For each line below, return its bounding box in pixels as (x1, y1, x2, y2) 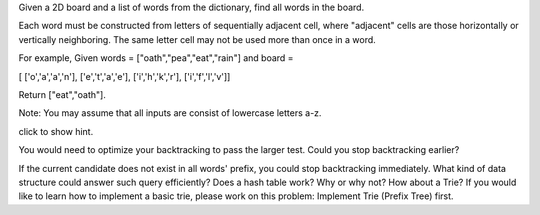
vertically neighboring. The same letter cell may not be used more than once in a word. (18, 33, 377, 45)
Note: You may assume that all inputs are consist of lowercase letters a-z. (18, 107, 322, 119)
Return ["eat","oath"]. (18, 88, 107, 100)
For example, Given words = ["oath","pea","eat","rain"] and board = (18, 52, 294, 64)
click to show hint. (18, 125, 94, 137)
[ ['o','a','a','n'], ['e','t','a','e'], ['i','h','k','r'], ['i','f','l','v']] (18, 70, 231, 82)
